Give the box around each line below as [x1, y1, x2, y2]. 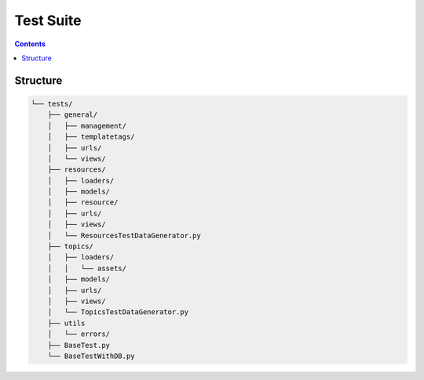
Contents [14, 39, 46, 49]
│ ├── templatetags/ [47, 132, 135, 141]
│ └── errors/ [47, 330, 110, 338]
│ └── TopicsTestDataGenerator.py [47, 308, 188, 317]
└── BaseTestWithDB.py [47, 351, 135, 360]
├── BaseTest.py [47, 341, 110, 349]
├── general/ [47, 110, 98, 119]
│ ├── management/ [47, 121, 127, 130]
